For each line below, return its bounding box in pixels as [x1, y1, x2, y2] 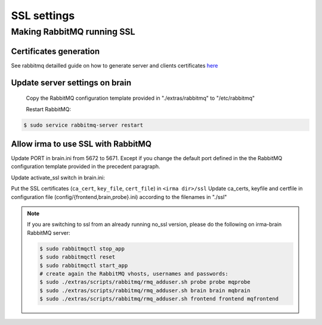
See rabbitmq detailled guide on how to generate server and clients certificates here [11, 62, 218, 69]
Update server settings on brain [11, 78, 131, 88]
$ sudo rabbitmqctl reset [39, 254, 116, 260]
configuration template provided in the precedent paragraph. [11, 163, 160, 170]
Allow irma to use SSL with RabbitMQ [11, 139, 152, 149]
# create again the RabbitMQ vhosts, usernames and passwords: [39, 270, 229, 277]
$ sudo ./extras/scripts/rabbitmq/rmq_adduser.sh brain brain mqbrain [39, 287, 250, 294]
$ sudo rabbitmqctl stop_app [39, 245, 125, 252]
